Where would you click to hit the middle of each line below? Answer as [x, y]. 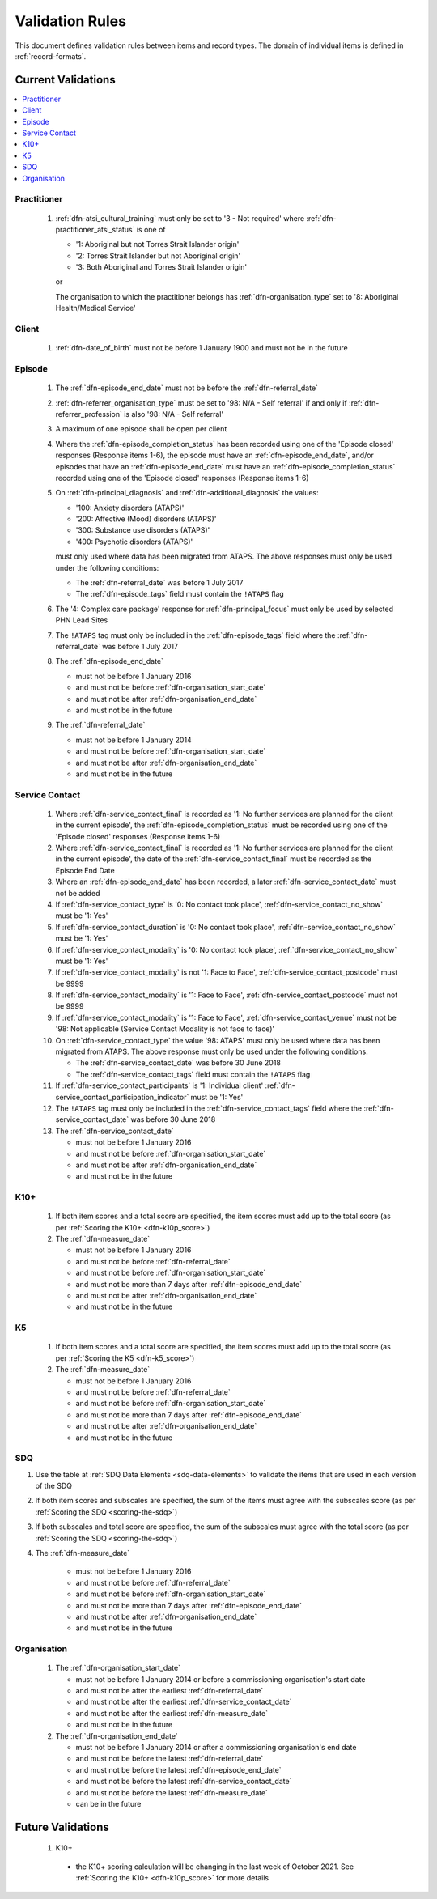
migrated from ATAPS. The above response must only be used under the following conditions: [212, 1051]
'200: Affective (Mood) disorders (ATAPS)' [146, 519]
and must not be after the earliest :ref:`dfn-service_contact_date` [184, 1702]
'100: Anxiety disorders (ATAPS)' [130, 508]
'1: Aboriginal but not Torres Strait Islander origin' [157, 244]
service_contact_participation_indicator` [122, 1097]
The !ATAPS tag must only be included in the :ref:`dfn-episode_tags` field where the [195, 635]
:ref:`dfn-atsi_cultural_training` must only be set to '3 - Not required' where [180, 218]
